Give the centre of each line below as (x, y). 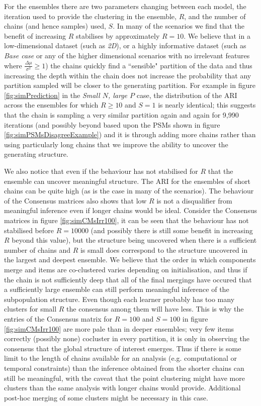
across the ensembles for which (51, 105)
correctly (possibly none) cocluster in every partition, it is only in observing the (127, 338)
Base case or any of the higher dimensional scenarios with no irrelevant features (127, 55)
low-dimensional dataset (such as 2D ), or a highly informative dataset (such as (125, 45)
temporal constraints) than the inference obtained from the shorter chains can (124, 368)
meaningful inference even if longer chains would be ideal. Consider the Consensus (130, 210)
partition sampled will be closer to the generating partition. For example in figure (130, 85)
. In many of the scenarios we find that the (179, 26)
